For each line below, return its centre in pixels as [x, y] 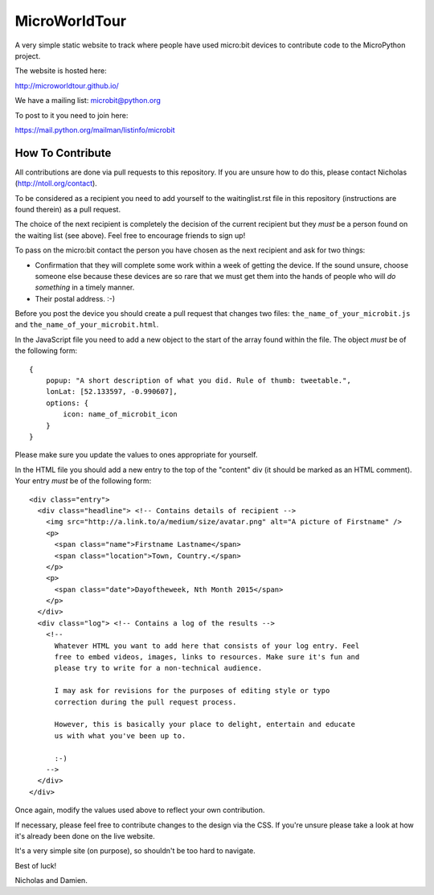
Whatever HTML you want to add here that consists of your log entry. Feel [207, 646]
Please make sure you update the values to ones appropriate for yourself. [136, 455]
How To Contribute [63, 153]
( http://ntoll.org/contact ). [56, 183]
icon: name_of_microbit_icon [121, 415]
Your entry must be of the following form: [83, 481]
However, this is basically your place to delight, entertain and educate [205, 725]
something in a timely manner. [85, 287]
